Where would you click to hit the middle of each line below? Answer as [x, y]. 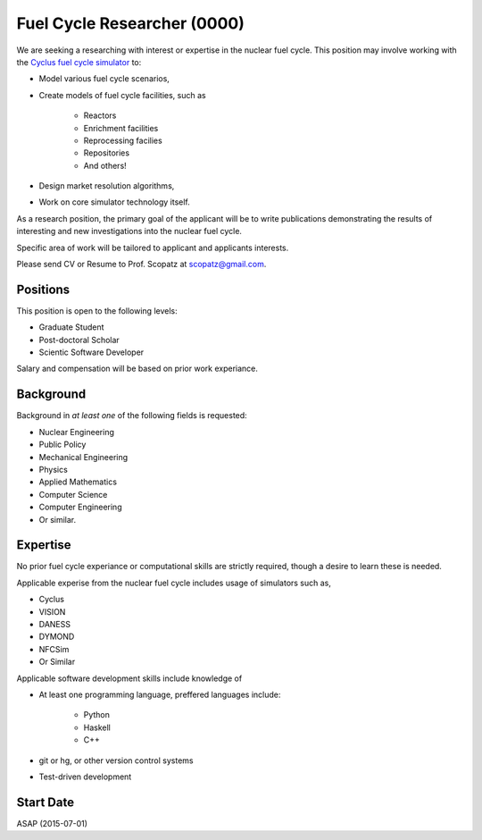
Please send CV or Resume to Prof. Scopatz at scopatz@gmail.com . [141, 265]
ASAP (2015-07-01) [52, 823]
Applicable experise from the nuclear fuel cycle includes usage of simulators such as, [174, 583]
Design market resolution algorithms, [107, 186]
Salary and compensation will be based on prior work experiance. [137, 369]
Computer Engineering [80, 507]
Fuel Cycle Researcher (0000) [131, 23]
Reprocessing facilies [123, 140]
